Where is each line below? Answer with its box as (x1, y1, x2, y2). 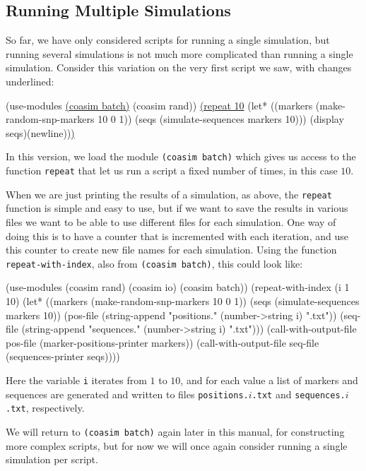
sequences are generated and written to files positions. (6, 386, 249, 401)
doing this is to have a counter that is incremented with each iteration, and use (6, 228, 348, 243)
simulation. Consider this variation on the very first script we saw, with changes (6, 60, 352, 75)
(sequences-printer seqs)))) (6, 349, 120, 364)
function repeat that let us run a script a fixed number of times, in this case (6, 163, 338, 178)
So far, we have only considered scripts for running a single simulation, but (6, 32, 330, 47)
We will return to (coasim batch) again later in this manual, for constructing (6, 424, 345, 439)
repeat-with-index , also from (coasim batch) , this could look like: (6, 256, 303, 270)
